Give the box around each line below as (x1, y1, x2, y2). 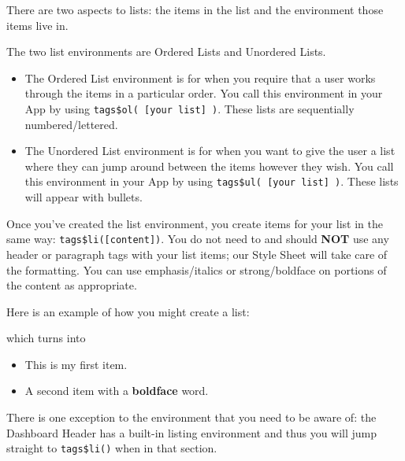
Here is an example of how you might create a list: (6, 303, 250, 319)
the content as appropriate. (6, 277, 137, 293)
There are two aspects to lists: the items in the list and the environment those (6, 2, 384, 17)
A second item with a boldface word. (24, 382, 209, 399)
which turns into (6, 330, 86, 346)
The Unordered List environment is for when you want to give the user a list (24, 142, 396, 159)
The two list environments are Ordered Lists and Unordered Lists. (6, 43, 326, 60)
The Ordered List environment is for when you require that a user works (24, 69, 376, 86)
